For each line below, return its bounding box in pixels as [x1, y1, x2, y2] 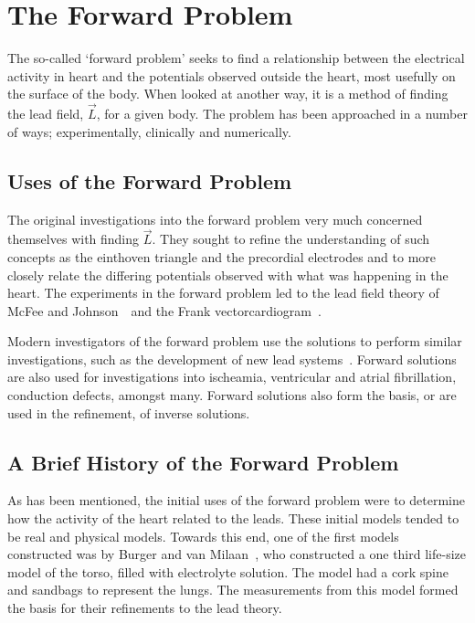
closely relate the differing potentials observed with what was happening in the [7, 265, 449, 284]
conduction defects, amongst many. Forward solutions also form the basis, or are [7, 385, 457, 405]
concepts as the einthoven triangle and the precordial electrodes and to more [7, 247, 437, 266]
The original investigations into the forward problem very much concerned [7, 209, 423, 228]
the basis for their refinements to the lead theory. [7, 598, 282, 618]
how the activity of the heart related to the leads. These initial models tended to [7, 509, 459, 528]
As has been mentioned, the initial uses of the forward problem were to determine [7, 491, 465, 510]
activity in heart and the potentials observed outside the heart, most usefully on [7, 66, 456, 85]
